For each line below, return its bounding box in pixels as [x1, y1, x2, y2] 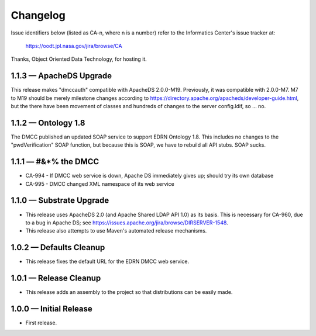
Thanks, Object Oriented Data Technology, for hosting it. [11, 56, 147, 63]
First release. [25, 319, 57, 327]
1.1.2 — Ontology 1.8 [11, 117, 85, 128]
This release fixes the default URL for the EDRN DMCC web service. [25, 258, 190, 265]
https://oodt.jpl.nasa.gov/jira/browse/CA [25, 42, 122, 49]
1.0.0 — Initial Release [11, 304, 93, 314]
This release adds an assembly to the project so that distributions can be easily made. [25, 289, 233, 296]
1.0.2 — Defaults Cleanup [11, 243, 105, 252]
